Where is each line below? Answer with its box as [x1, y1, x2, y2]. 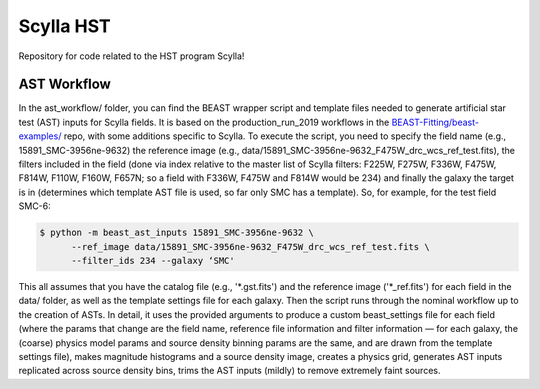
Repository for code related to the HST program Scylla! [18, 50, 245, 62]
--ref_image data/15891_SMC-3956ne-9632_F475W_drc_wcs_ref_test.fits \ [71, 241, 430, 252]
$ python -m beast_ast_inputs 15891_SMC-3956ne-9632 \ [39, 227, 314, 239]
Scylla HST [18, 15, 112, 37]
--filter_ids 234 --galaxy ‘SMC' [71, 255, 235, 266]
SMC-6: [18, 200, 52, 212]
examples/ [18, 130, 62, 142]
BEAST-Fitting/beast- [391, 116, 480, 128]
